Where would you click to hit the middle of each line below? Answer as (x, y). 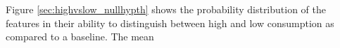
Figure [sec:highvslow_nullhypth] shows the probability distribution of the (166, 9)
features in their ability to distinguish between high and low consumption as (170, 23)
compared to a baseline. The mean (80, 37)
